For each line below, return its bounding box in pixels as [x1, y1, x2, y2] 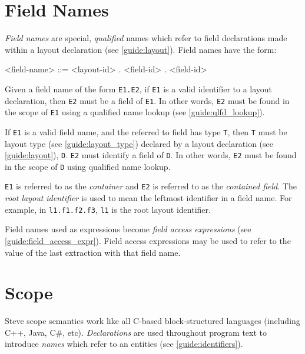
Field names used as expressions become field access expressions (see [5, 223, 251, 235]
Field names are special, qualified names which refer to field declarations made [5, 32, 287, 44]
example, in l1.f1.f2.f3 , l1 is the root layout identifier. [5, 203, 211, 215]
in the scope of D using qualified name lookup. [5, 160, 171, 172]
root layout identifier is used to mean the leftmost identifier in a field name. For [5, 192, 292, 204]
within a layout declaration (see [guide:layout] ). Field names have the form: [5, 43, 277, 55]
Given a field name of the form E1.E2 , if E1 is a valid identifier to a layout [5, 82, 273, 95]
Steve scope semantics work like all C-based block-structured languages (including [5, 315, 300, 327]
